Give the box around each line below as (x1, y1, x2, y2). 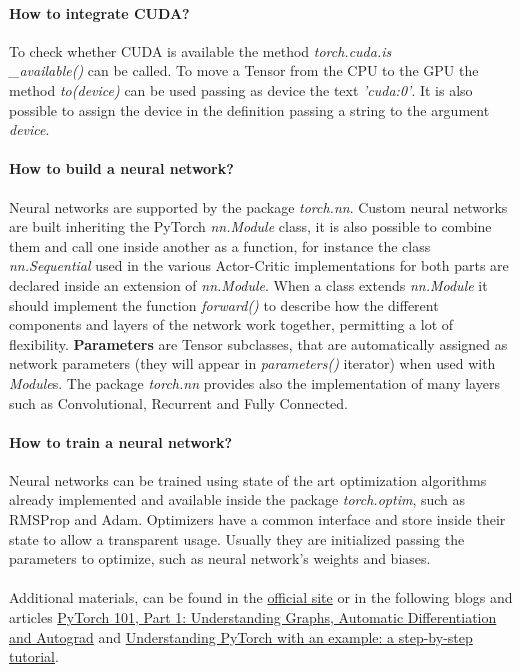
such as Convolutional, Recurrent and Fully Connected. (9, 392, 348, 413)
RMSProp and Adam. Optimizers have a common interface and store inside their (9, 509, 506, 530)
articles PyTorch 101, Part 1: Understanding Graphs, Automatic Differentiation (9, 607, 497, 628)
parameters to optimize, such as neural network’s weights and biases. (9, 548, 431, 569)
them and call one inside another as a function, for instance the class (9, 235, 431, 256)
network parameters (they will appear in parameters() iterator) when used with (9, 353, 496, 374)
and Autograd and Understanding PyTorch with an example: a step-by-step (9, 626, 473, 647)
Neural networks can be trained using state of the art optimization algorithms (9, 469, 487, 490)
